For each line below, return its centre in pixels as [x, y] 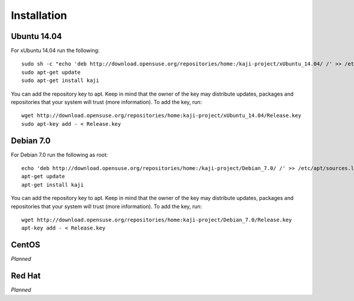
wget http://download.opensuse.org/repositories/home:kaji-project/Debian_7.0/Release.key [157, 220]
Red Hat [26, 276]
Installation [39, 15]
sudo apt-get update [51, 72]
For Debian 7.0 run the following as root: [60, 155]
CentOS [26, 245]
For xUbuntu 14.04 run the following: [55, 51]
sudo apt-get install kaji [60, 81]
